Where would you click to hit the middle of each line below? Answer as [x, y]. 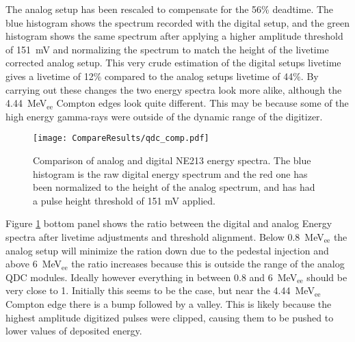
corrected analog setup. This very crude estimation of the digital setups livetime [173, 63]
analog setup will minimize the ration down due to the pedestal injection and [167, 250]
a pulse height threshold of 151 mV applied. [124, 200]
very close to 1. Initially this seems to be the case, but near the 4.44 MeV [160, 290]
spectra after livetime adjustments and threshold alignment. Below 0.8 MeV [165, 236]
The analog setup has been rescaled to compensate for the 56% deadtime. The [170, 9]
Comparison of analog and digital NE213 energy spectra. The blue [172, 160]
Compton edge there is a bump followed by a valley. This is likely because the [169, 303]
